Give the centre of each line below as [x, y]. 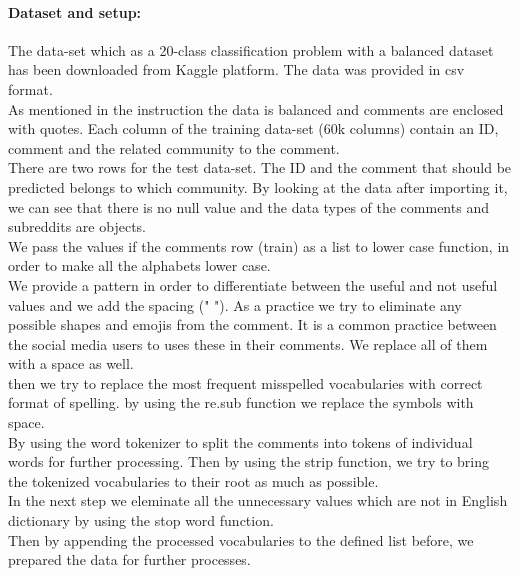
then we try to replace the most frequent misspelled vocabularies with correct [245, 382]
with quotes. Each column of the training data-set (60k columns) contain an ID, [253, 128]
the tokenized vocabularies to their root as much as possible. [193, 480]
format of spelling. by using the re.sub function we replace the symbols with [241, 402]
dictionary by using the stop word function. [141, 520]
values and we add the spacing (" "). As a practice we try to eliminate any [235, 304]
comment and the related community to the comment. [174, 147]
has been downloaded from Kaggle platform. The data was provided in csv [236, 69]
